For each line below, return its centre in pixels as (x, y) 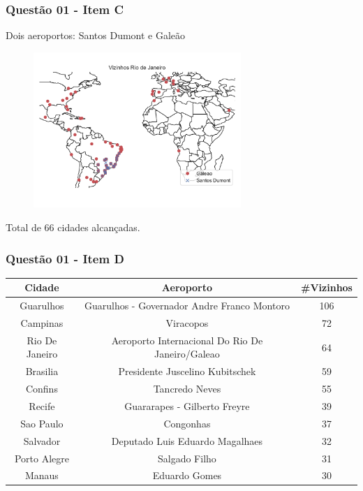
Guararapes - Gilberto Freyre (187, 405)
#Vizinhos (327, 287)
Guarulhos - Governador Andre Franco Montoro (187, 306)
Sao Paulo (42, 423)
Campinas (42, 323)
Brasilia (42, 371)
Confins (42, 389)
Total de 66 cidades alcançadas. (73, 227)
